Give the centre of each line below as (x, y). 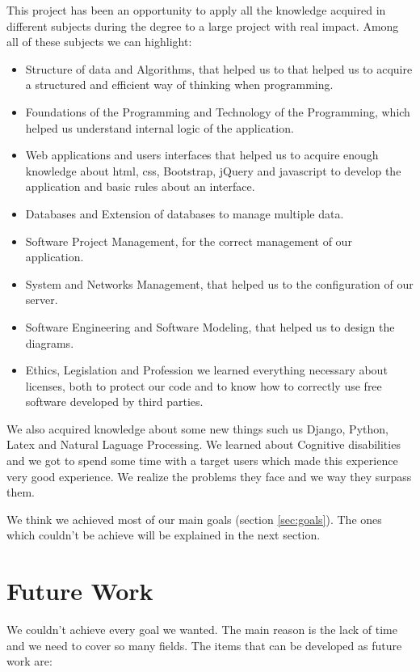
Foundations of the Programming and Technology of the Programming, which (218, 111)
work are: (29, 661)
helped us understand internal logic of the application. (160, 127)
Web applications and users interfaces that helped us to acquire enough (202, 155)
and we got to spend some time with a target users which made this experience (202, 461)
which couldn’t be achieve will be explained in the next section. (164, 535)
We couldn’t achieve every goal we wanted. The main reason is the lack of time (202, 630)
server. (42, 300)
